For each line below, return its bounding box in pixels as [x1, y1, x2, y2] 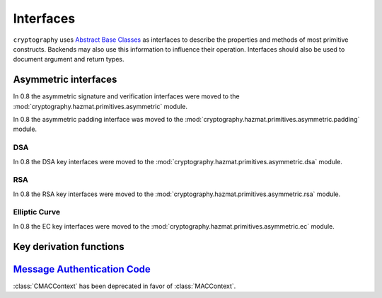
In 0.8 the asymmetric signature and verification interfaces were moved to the [13, 92, 240, 101]
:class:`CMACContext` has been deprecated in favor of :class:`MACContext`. [13, 282, 236, 290]
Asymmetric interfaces [13, 74, 117, 86]
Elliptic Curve [13, 207, 60, 217]
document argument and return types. [13, 55, 125, 64]
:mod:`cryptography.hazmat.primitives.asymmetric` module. [13, 102, 187, 110]
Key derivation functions [13, 241, 125, 253]
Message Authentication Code [13, 263, 151, 275]
